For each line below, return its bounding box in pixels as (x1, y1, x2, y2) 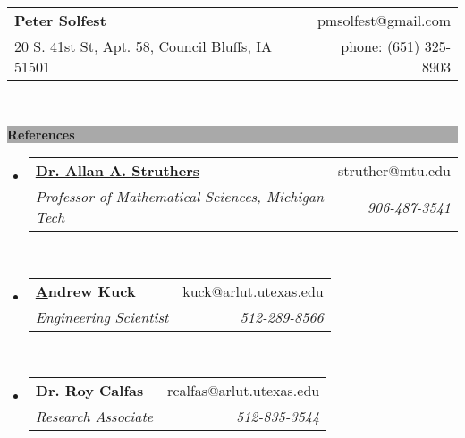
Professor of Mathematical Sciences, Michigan (35, 186, 324, 207)
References (7, 124, 75, 143)
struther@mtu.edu (338, 160, 451, 181)
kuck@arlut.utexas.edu (182, 280, 324, 301)
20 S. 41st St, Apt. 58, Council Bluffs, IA (14, 36, 272, 56)
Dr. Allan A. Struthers (35, 160, 200, 181)
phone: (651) (341, 36, 420, 56)
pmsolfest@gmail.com (317, 10, 451, 30)
